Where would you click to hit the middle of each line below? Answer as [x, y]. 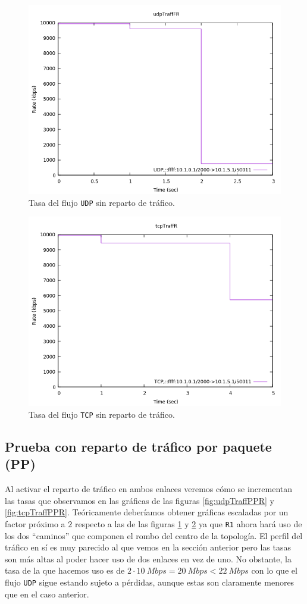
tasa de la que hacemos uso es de [65, 570]
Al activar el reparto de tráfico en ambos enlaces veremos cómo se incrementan [149, 489]
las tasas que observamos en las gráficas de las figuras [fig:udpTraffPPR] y [140, 500]
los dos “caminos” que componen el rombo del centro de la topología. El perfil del [154, 535]
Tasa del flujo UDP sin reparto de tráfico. [102, 202]
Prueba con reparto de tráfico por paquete [138, 446]
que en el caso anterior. [47, 594]
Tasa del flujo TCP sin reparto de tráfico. [102, 414]
